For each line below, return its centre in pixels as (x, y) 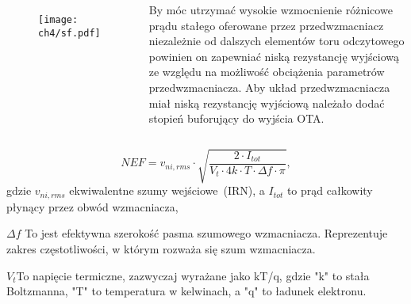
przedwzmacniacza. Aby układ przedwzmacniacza (269, 87)
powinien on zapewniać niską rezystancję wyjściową (274, 56)
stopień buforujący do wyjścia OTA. (236, 118)
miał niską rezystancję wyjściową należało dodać (267, 103)
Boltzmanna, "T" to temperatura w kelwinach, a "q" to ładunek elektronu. (186, 291)
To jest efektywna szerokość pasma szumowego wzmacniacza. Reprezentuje (206, 233)
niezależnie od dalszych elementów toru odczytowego (277, 41)
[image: (58, 20)
